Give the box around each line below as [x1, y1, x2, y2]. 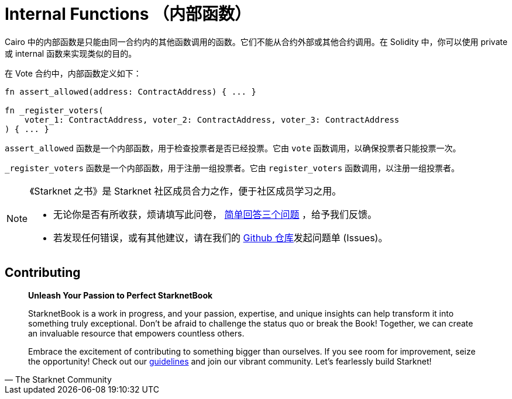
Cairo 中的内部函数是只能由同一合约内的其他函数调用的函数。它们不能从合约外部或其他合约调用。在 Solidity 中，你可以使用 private [5, 36, 508, 47]
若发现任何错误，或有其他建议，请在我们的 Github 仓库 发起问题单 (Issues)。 [53, 231, 388, 244]
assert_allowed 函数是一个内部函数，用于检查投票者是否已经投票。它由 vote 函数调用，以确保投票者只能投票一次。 [5, 143, 461, 153]
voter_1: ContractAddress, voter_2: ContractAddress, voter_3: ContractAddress [24, 115, 400, 124]
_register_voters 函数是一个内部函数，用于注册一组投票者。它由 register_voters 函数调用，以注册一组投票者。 [5, 162, 460, 173]
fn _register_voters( [5, 105, 104, 115]
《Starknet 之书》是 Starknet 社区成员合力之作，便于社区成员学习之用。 [30, 185, 342, 197]
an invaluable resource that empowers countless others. [28, 328, 245, 338]
